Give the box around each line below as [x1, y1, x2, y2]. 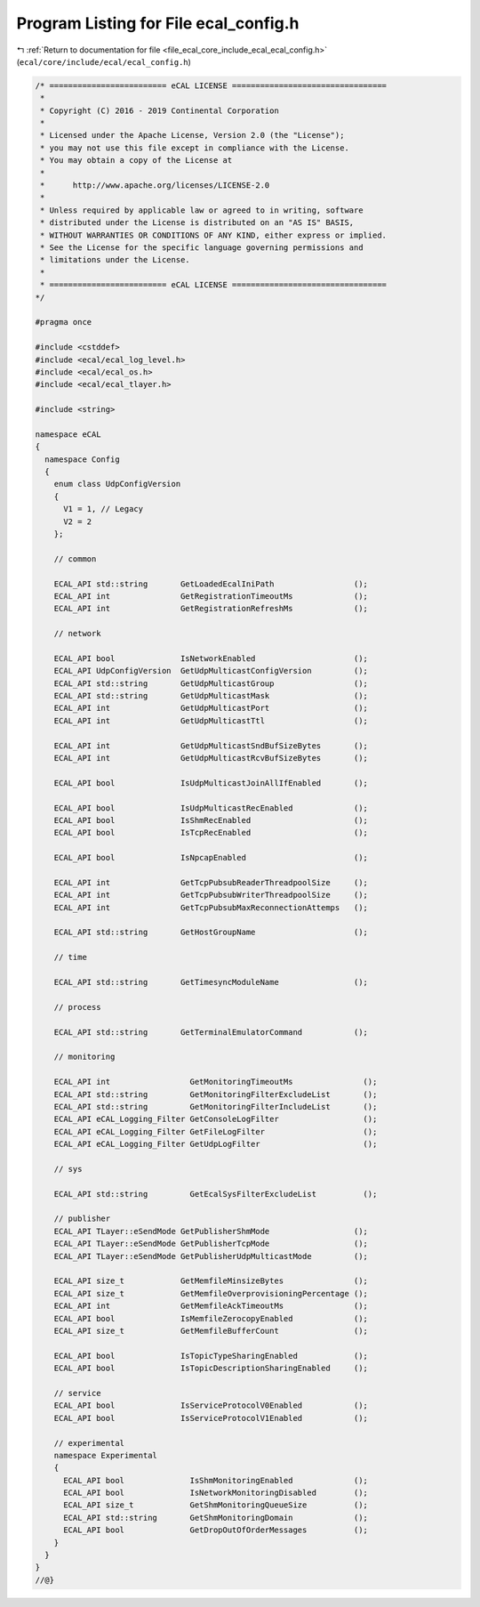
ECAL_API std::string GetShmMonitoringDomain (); [63, 1513, 369, 1522]
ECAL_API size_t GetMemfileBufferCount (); [53, 1326, 369, 1336]
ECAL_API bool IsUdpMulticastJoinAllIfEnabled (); [53, 778, 369, 787]
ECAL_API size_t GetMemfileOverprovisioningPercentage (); [53, 1288, 369, 1298]
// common [53, 553, 97, 564]
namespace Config [44, 454, 120, 464]
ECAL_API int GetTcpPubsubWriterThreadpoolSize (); [53, 890, 369, 900]
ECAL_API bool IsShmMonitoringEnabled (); [63, 1475, 369, 1485]
